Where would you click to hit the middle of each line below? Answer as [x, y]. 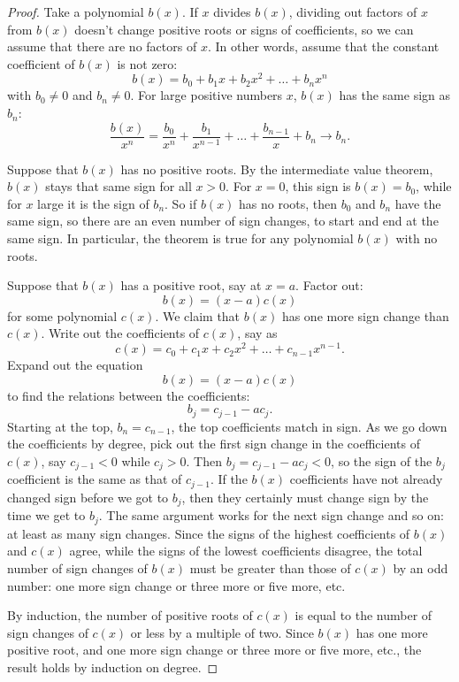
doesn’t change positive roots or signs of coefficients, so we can [244, 29]
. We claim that [198, 315]
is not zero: [147, 63]
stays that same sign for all [119, 186]
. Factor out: [329, 285]
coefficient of [41, 63]
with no [417, 238]
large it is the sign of [93, 203]
